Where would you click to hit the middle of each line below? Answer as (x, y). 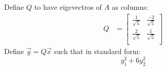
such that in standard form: (97, 51)
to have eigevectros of (68, 7)
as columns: (130, 7)
